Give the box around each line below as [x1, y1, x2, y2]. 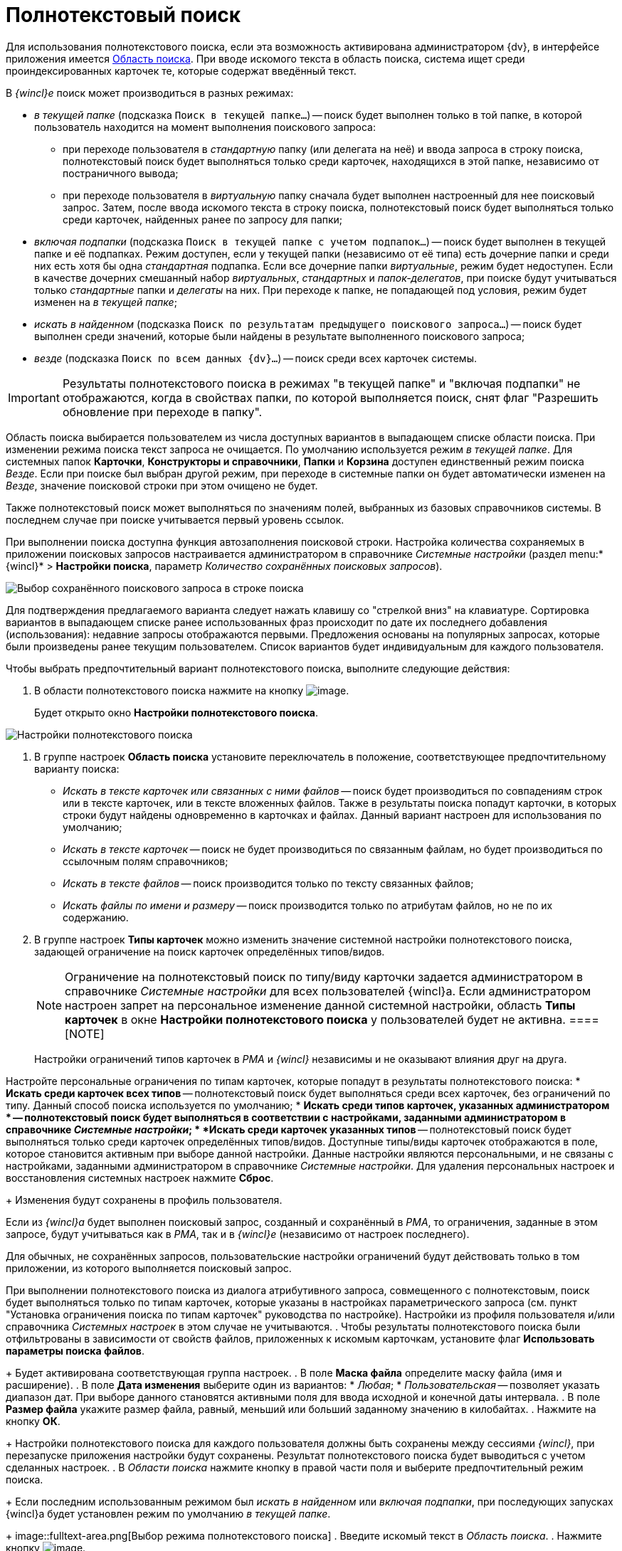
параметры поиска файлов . [6, 1344, 144, 1357]
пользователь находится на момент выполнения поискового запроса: [34, 120, 376, 133]
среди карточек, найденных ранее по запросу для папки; [63, 213, 343, 226]
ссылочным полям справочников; [63, 854, 228, 867]
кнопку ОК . [6, 1414, 60, 1427]
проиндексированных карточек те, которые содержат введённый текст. [6, 64, 357, 77]
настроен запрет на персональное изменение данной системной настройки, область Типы [65, 997, 576, 1012]
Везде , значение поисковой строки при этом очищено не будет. [6, 479, 318, 492]
